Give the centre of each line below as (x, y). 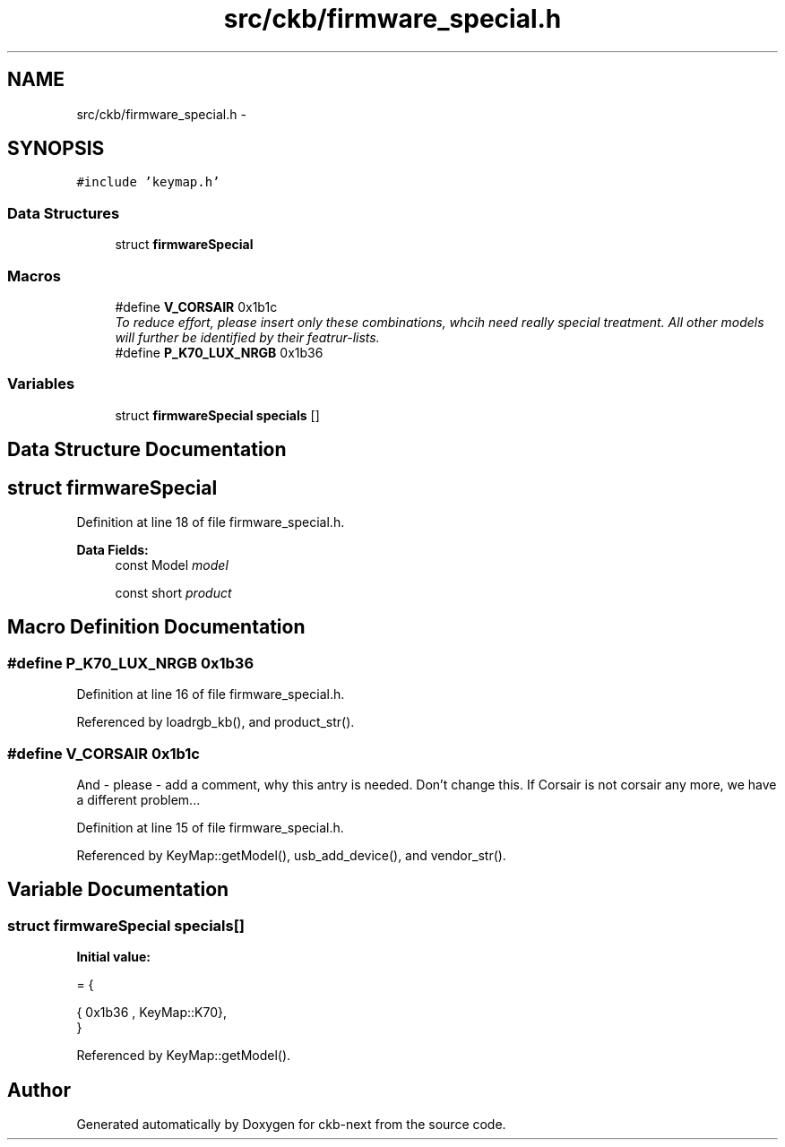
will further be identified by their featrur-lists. (247, 337)
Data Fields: (112, 549)
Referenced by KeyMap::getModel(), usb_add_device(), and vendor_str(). (291, 855)
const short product (173, 592)
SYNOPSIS (56, 149)
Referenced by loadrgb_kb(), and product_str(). (216, 722)
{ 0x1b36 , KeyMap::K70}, (152, 1013)
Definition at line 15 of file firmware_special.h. (210, 827)
